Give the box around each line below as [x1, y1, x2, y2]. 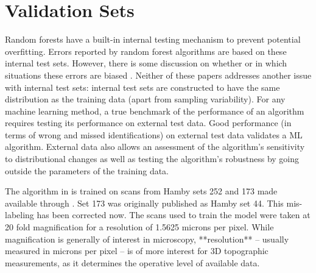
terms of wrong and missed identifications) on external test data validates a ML [5, 128, 303, 141]
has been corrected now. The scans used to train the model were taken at [37, 208, 311, 221]
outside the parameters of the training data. [5, 164, 169, 177]
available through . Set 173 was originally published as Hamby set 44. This [5, 196, 284, 209]
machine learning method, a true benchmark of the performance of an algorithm [5, 104, 304, 117]
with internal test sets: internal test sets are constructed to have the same [5, 80, 280, 93]
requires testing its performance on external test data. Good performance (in [5, 116, 292, 129]
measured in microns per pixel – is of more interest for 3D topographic [5, 244, 269, 257]
